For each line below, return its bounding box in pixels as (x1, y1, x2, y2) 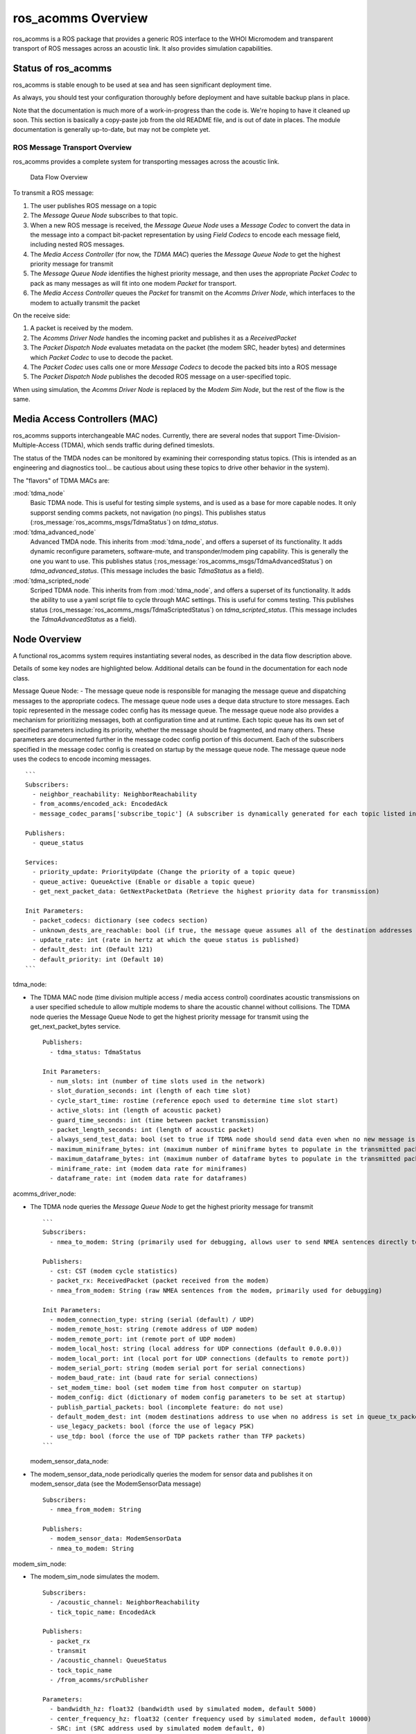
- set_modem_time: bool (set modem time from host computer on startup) (49, 1384, 302, 1391)
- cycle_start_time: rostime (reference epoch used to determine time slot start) (49, 1097, 339, 1104)
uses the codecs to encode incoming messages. (12, 755, 152, 763)
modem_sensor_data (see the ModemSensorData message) (30, 1479, 201, 1488)
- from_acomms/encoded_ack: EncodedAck (32, 800, 168, 808)
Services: (25, 858, 58, 866)
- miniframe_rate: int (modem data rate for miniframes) (49, 1165, 248, 1172)
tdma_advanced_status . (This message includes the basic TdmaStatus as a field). (30, 567, 264, 575)
